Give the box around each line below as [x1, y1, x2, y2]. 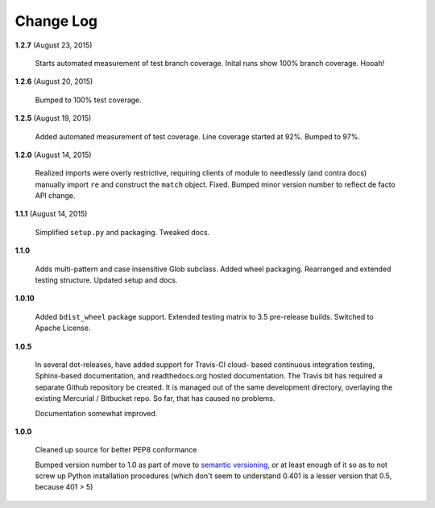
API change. [35, 191, 76, 200]
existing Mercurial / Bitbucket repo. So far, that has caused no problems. [35, 394, 275, 403]
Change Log [14, 12, 98, 30]
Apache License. [35, 323, 91, 333]
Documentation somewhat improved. [35, 408, 158, 418]
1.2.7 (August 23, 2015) [14, 40, 93, 50]
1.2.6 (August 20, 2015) [14, 76, 93, 86]
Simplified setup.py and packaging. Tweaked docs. [35, 227, 210, 237]
